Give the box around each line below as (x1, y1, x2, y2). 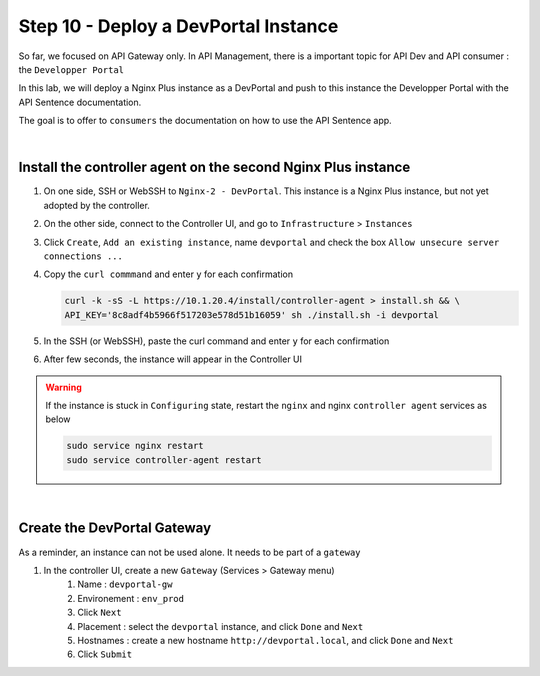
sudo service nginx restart (66, 440, 204, 452)
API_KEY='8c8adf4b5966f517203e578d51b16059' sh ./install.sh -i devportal (64, 309, 440, 320)
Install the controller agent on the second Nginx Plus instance (18, 159, 411, 176)
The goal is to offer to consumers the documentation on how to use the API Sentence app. (18, 115, 392, 127)
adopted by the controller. (43, 199, 150, 211)
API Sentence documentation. (18, 96, 142, 108)
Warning (45, 381, 82, 393)
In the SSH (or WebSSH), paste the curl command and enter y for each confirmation (43, 335, 390, 347)
